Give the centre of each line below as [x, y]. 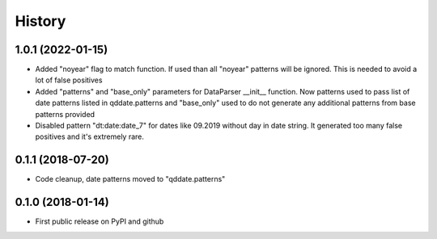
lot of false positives [69, 80]
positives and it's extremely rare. [90, 136]
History [40, 21]
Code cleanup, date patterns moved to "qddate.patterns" [130, 179]
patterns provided [65, 114]
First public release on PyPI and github [100, 221]
